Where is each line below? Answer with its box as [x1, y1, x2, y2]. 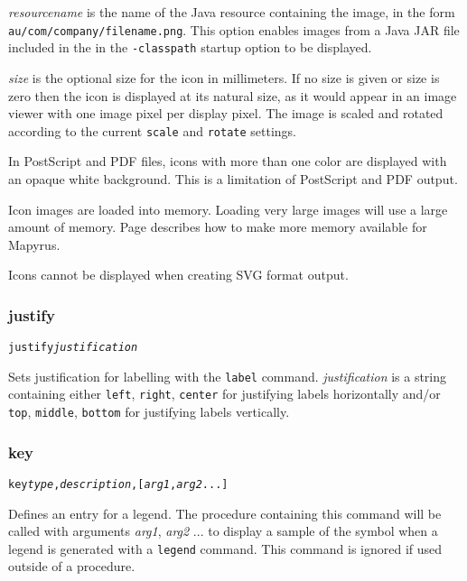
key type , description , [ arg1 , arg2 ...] [8, 477, 229, 491]
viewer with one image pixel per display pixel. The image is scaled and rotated [8, 104, 444, 123]
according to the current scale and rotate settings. [8, 121, 296, 140]
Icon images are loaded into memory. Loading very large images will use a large [8, 199, 448, 218]
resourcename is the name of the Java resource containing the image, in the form [8, 3, 455, 21]
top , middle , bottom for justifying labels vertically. [8, 402, 290, 421]
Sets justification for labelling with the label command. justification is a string [8, 366, 447, 385]
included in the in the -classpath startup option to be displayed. [8, 38, 372, 57]
